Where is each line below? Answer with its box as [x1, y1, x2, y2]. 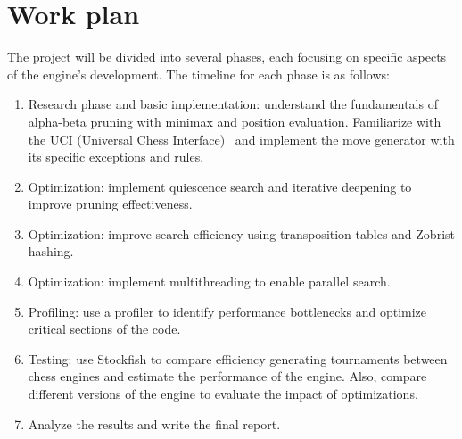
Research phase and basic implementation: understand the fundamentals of [28, 95, 438, 113]
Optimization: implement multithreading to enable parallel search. [28, 272, 391, 291]
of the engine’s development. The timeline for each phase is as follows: [7, 64, 390, 83]
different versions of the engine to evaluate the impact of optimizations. [28, 385, 418, 403]
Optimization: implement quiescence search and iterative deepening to [28, 177, 412, 195]
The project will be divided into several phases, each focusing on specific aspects [7, 47, 447, 66]
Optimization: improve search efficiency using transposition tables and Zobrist [28, 224, 455, 243]
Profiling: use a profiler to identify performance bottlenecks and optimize [28, 302, 427, 320]
